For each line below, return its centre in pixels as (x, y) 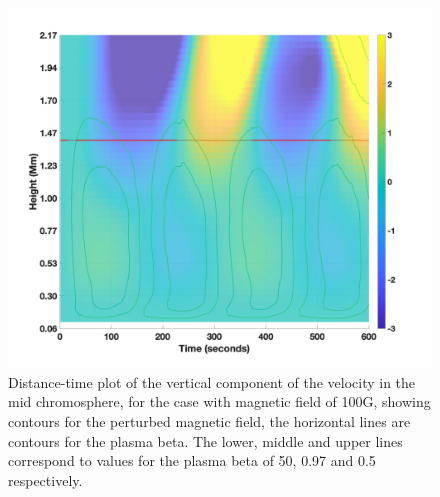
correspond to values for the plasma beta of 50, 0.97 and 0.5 (192, 460)
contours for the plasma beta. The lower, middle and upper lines (205, 440)
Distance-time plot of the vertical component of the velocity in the (212, 381)
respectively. (45, 479)
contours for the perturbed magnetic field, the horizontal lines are (209, 421)
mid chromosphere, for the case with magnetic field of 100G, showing (219, 401)
